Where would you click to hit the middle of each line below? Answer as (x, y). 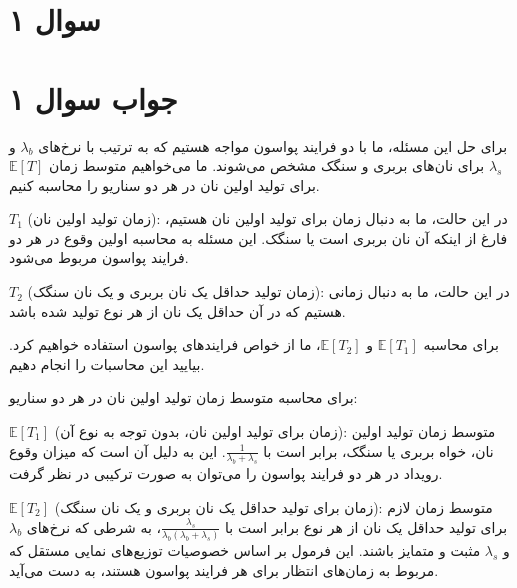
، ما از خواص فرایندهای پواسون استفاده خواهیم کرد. (165, 344)
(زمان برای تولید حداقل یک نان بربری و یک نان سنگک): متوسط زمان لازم (273, 507)
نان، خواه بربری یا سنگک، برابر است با (378, 450)
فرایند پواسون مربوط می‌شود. (99, 257)
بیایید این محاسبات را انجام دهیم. (107, 363)
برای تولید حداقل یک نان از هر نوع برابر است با (366, 526)
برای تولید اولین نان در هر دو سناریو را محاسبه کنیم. (164, 184)
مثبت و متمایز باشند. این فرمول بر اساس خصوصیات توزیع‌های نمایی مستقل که (245, 549)
